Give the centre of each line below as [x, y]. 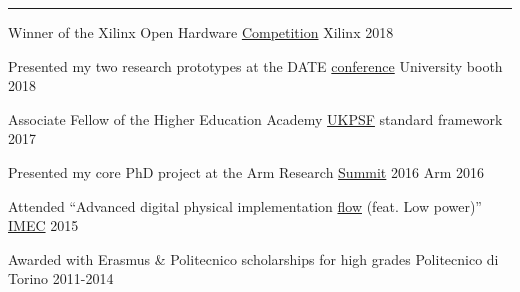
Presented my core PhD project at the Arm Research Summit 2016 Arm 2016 [246, 171]
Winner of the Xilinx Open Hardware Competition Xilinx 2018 [201, 32]
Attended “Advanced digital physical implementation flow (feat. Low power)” [245, 205]
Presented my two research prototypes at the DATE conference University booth [255, 65]
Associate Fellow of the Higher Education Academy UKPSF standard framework [255, 118]
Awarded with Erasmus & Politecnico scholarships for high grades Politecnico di [253, 258]
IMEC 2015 [43, 225]
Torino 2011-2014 [61, 278]
